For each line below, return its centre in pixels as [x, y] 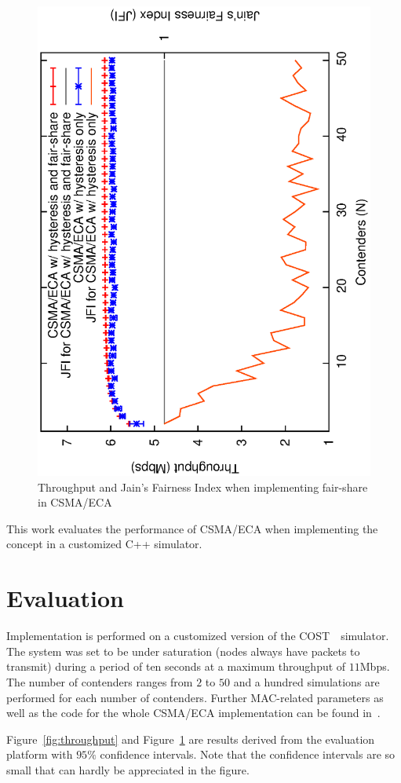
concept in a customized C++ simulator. [104, 544]
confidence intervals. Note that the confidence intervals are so [248, 754]
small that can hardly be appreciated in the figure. [128, 769]
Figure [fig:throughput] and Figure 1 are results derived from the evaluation [191, 739]
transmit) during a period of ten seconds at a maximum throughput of [176, 666]
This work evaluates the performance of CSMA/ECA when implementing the [192, 528]
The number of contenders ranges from [100, 681]
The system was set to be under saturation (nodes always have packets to [183, 651]
